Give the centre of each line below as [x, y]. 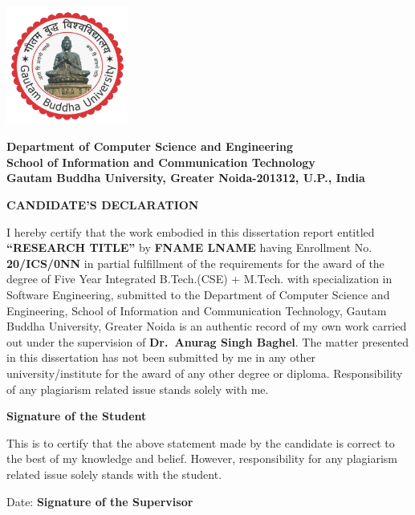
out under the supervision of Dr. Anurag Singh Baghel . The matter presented [208, 341]
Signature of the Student [77, 416]
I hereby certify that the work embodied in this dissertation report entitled [191, 231]
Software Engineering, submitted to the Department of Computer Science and [198, 295]
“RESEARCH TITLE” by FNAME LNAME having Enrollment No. [189, 247]
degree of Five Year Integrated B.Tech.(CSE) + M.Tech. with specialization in [199, 279]
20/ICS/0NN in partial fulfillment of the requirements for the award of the [195, 263]
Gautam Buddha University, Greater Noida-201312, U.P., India [186, 178]
